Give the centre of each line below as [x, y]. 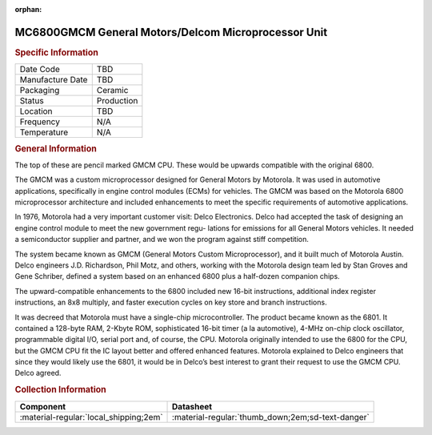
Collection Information [61, 390]
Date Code [40, 70]
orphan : [28, 9]
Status [32, 101]
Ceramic [112, 91]
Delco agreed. [38, 373]
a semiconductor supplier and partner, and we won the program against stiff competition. [162, 240]
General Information [56, 148]
